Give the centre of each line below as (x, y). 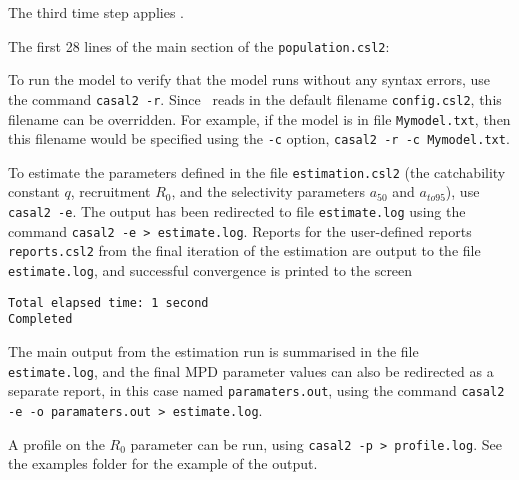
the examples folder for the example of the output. (163, 463)
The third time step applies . (96, 12)
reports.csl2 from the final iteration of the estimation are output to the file (244, 250)
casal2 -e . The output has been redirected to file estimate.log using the (237, 211)
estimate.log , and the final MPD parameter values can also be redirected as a (251, 370)
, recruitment (110, 191)
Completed (40, 319)
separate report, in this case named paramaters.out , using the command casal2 (256, 390)
